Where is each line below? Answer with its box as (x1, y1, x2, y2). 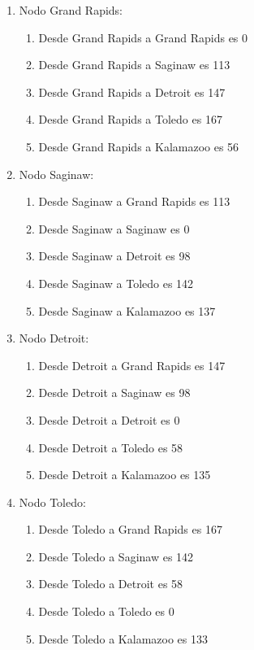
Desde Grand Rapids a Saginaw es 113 (38, 56, 230, 73)
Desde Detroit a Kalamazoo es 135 (38, 466, 211, 483)
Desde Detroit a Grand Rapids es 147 (38, 356, 226, 373)
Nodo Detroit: (19, 329, 89, 347)
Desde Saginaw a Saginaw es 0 (38, 220, 190, 237)
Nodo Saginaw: (19, 165, 94, 182)
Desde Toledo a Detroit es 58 (38, 575, 183, 592)
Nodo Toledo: (19, 493, 86, 510)
